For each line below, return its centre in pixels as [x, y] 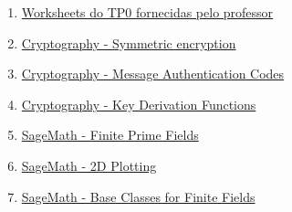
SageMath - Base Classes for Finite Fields [138, 196]
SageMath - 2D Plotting [89, 165]
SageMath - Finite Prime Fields [110, 135]
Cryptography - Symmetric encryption [129, 42]
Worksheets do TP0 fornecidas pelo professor [147, 12]
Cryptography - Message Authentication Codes [153, 74]
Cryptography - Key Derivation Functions [139, 104]
